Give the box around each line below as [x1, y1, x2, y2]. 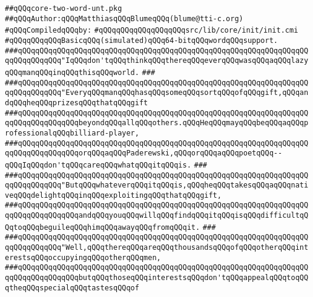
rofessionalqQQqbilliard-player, [5, 128, 139, 137]
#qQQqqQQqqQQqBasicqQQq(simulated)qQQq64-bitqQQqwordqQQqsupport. [5, 36, 278, 45]
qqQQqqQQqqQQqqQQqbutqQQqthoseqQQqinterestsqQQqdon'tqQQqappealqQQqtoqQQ [5, 273, 309, 282]
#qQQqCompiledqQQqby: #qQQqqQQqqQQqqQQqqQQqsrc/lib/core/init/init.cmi [5, 26, 298, 35]
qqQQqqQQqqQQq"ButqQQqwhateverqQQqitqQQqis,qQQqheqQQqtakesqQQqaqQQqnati [5, 181, 309, 190]
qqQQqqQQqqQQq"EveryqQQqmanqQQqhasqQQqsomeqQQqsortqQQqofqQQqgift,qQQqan [5, 88, 309, 97]
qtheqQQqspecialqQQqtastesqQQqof [5, 283, 139, 292]
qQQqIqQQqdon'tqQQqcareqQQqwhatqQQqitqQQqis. [5, 160, 191, 169]
